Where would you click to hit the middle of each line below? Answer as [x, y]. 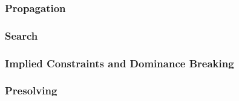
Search [21, 35]
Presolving [31, 90]
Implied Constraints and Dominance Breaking [119, 63]
